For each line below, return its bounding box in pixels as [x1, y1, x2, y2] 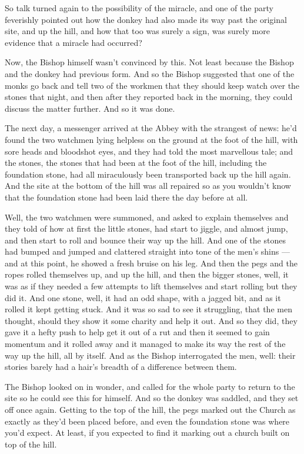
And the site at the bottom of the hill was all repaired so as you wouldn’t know [5, 179, 291, 192]
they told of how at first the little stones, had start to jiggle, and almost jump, [5, 222, 288, 235]
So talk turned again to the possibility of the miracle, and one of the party [5, 2, 273, 14]
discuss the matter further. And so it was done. [5, 102, 175, 114]
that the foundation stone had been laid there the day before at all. [5, 191, 248, 203]
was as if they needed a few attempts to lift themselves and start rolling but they [5, 280, 298, 292]
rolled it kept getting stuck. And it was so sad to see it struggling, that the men [5, 303, 292, 315]
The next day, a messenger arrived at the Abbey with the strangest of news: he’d [5, 122, 297, 134]
